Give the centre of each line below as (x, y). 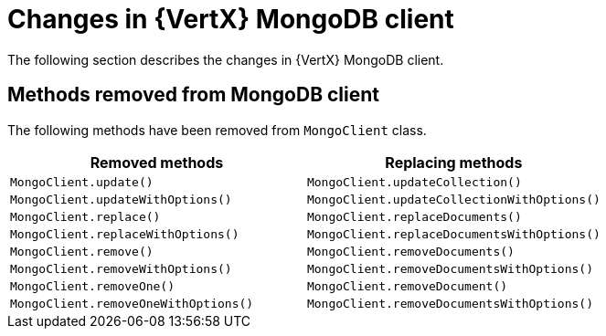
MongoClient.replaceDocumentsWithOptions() (453, 234)
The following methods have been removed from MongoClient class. (217, 130)
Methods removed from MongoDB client (194, 95)
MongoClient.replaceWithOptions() (125, 234)
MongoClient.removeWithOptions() (121, 268)
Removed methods (157, 162)
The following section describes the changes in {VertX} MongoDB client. (226, 59)
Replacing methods (454, 162)
